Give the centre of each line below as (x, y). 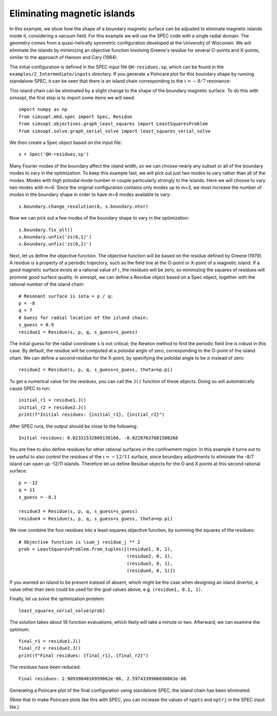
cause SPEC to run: (30, 388)
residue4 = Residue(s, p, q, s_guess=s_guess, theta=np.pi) (96, 519)
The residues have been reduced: (45, 667)
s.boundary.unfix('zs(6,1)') (55, 237)
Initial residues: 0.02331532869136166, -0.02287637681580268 (98, 438)
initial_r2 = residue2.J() (53, 407)
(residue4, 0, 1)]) (151, 571)
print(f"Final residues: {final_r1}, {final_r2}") (84, 655)
